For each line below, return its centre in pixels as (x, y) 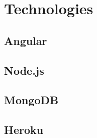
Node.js (24, 70)
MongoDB (31, 100)
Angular (26, 40)
